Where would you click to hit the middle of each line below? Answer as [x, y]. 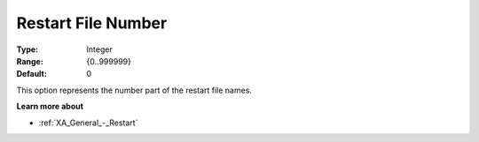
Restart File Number [92, 23]
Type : [27, 49]
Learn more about [50, 107]
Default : [32, 74]
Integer [99, 49]
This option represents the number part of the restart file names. [134, 90]
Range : [30, 61]
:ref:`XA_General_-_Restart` [88, 123]
